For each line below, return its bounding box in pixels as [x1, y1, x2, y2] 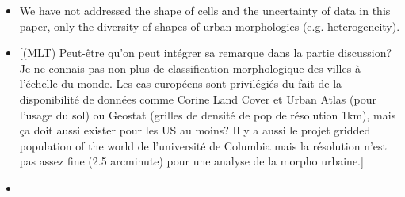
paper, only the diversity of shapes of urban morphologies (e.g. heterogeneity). [19, 17, 400, 34]
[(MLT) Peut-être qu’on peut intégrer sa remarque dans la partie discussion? [19, 44, 392, 61]
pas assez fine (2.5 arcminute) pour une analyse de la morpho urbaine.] [19, 153, 364, 169]
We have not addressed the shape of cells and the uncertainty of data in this [19, 2, 391, 18]
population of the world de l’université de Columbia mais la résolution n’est [19, 137, 388, 153]
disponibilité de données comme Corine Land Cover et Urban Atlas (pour [19, 90, 376, 107]
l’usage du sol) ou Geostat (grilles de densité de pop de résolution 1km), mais [19, 106, 396, 123]
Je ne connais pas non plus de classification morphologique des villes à [19, 59, 361, 76]
